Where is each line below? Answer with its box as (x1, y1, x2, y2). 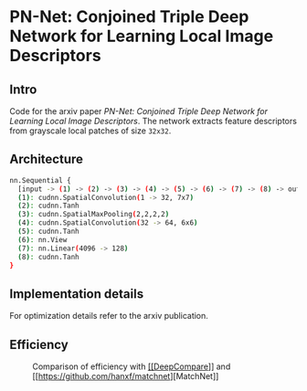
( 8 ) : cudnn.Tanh (17, 252, 79, 261)
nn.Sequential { (9, 175, 71, 185)
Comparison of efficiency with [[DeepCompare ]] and (32, 361, 231, 372)
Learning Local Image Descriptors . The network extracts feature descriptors (9, 116, 297, 126)
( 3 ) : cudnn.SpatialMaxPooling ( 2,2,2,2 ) (17, 210, 170, 219)
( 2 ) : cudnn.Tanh (17, 201, 79, 211)
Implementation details (9, 286, 144, 301)
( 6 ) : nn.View (17, 235, 68, 244)
